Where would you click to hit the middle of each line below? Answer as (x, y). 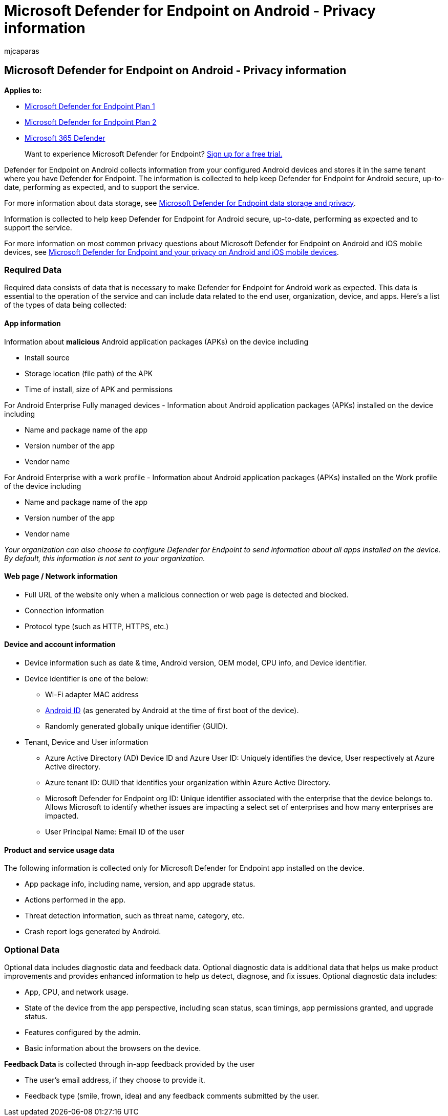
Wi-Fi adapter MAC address (92, 694)
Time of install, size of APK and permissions (99, 389)
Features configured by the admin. (83, 1032)
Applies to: (23, 90)
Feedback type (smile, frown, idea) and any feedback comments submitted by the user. (172, 1096)
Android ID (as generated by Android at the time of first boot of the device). (172, 710)
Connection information (64, 610)
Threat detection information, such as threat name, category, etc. (135, 916)
